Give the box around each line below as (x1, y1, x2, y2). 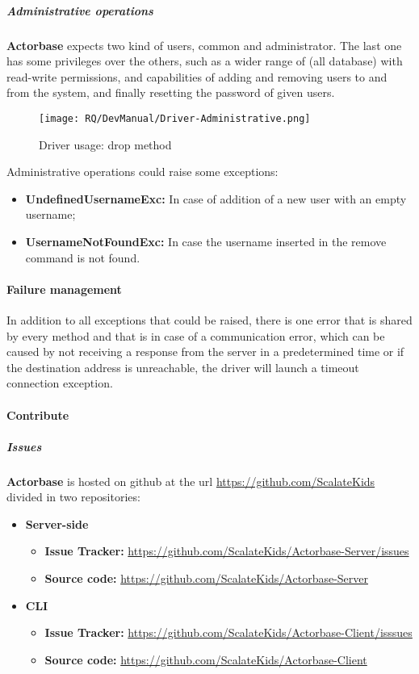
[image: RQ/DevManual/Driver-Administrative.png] (39, 112, 311, 124)
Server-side (25, 515, 89, 532)
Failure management (6, 280, 122, 297)
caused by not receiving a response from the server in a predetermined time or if (6, 343, 404, 360)
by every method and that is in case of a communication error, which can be (6, 327, 385, 344)
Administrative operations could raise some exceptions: (6, 163, 279, 180)
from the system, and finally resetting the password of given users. (6, 84, 335, 101)
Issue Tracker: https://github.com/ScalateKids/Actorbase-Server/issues (44, 542, 409, 559)
